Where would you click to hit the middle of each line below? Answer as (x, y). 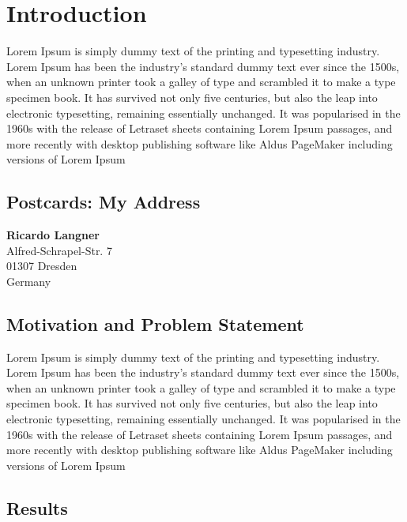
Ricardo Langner (53, 235)
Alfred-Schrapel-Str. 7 (59, 250)
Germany (29, 281)
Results (37, 507)
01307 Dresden (42, 266)
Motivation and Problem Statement (155, 323)
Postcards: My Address (104, 202)
